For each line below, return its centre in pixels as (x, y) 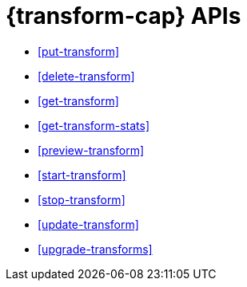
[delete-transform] (86, 76)
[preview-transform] (91, 150)
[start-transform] (82, 175)
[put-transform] (79, 51)
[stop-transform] (82, 199)
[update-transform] (88, 224)
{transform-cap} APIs (124, 16)
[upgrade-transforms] (95, 249)
